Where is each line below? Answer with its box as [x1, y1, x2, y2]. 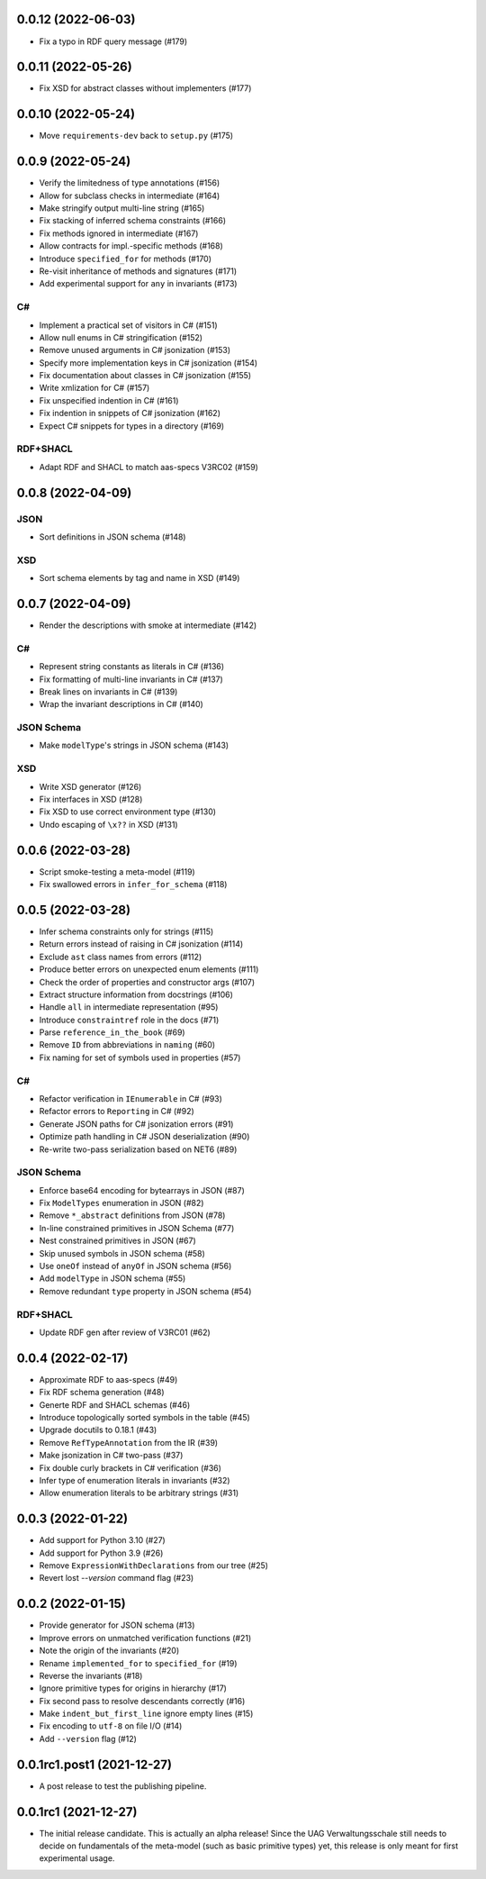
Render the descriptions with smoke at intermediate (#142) [39, 620, 257, 631]
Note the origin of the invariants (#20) [39, 1645, 180, 1657]
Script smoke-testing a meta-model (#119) [39, 866, 195, 877]
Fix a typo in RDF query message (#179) [39, 36, 188, 47]
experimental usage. [39, 1853, 115, 1864]
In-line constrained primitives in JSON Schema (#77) [39, 1222, 235, 1233]
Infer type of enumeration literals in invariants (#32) [39, 1475, 230, 1485]
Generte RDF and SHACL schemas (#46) [39, 1399, 191, 1410]
